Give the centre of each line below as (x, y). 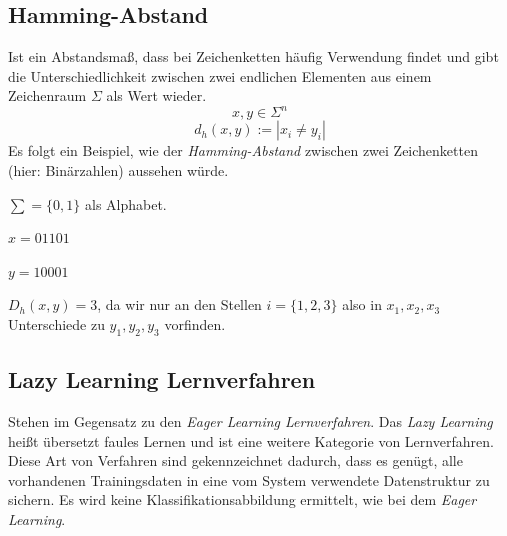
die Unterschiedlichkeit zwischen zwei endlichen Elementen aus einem (220, 75)
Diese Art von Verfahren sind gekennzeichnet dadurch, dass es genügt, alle (235, 460)
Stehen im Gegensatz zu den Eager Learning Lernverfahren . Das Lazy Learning (250, 421)
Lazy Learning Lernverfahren (162, 379)
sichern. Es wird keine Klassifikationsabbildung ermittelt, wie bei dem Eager (242, 499)
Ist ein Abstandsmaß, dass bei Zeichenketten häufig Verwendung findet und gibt (253, 56)
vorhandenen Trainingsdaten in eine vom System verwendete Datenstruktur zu (249, 479)
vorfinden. (195, 324)
